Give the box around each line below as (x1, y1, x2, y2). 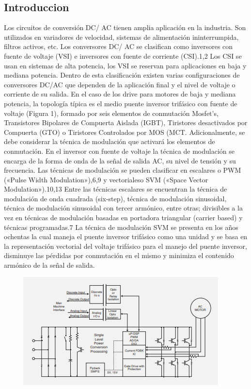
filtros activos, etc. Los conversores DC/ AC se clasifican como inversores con (4, 41, 233, 51)
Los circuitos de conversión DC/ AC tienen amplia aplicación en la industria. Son (4, 22, 246, 32)
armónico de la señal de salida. (4, 260, 95, 270)
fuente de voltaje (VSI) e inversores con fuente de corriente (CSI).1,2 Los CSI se (4, 50, 242, 61)
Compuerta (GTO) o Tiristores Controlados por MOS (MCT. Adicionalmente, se (4, 127, 245, 137)
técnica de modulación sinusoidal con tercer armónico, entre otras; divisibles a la (4, 203, 243, 213)
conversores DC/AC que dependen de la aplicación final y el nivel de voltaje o (4, 79, 235, 89)
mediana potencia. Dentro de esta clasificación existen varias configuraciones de (4, 70, 240, 80)
